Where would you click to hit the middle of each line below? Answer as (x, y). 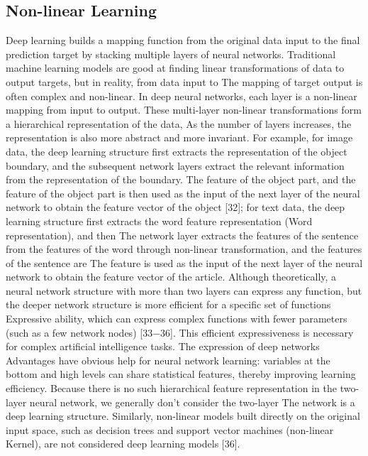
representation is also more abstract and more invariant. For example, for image (179, 137)
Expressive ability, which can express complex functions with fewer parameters (177, 319)
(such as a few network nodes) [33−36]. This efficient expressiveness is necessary (180, 332)
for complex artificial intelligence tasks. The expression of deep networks (163, 346)
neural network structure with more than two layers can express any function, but (184, 290)
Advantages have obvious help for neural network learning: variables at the (168, 360)
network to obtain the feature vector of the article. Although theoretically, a (171, 277)
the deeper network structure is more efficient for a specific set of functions (168, 304)
